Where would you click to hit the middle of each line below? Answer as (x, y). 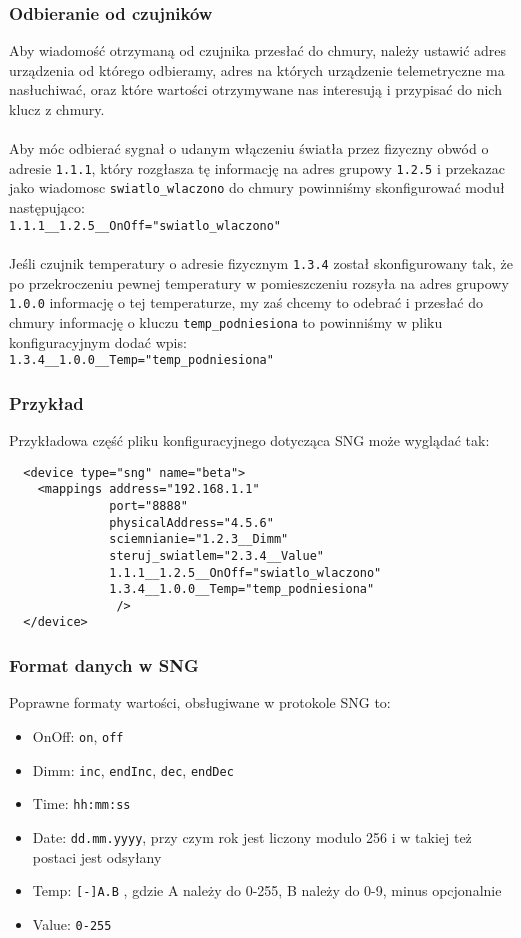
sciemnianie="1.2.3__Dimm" (199, 539)
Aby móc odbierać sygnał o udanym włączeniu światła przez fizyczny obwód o (249, 148)
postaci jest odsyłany (97, 856)
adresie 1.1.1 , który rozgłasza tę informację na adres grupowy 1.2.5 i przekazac (257, 167)
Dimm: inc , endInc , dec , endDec (133, 769)
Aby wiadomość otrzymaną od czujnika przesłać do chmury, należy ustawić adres (258, 50)
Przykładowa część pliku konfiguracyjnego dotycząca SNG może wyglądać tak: (249, 439)
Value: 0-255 (72, 923)
